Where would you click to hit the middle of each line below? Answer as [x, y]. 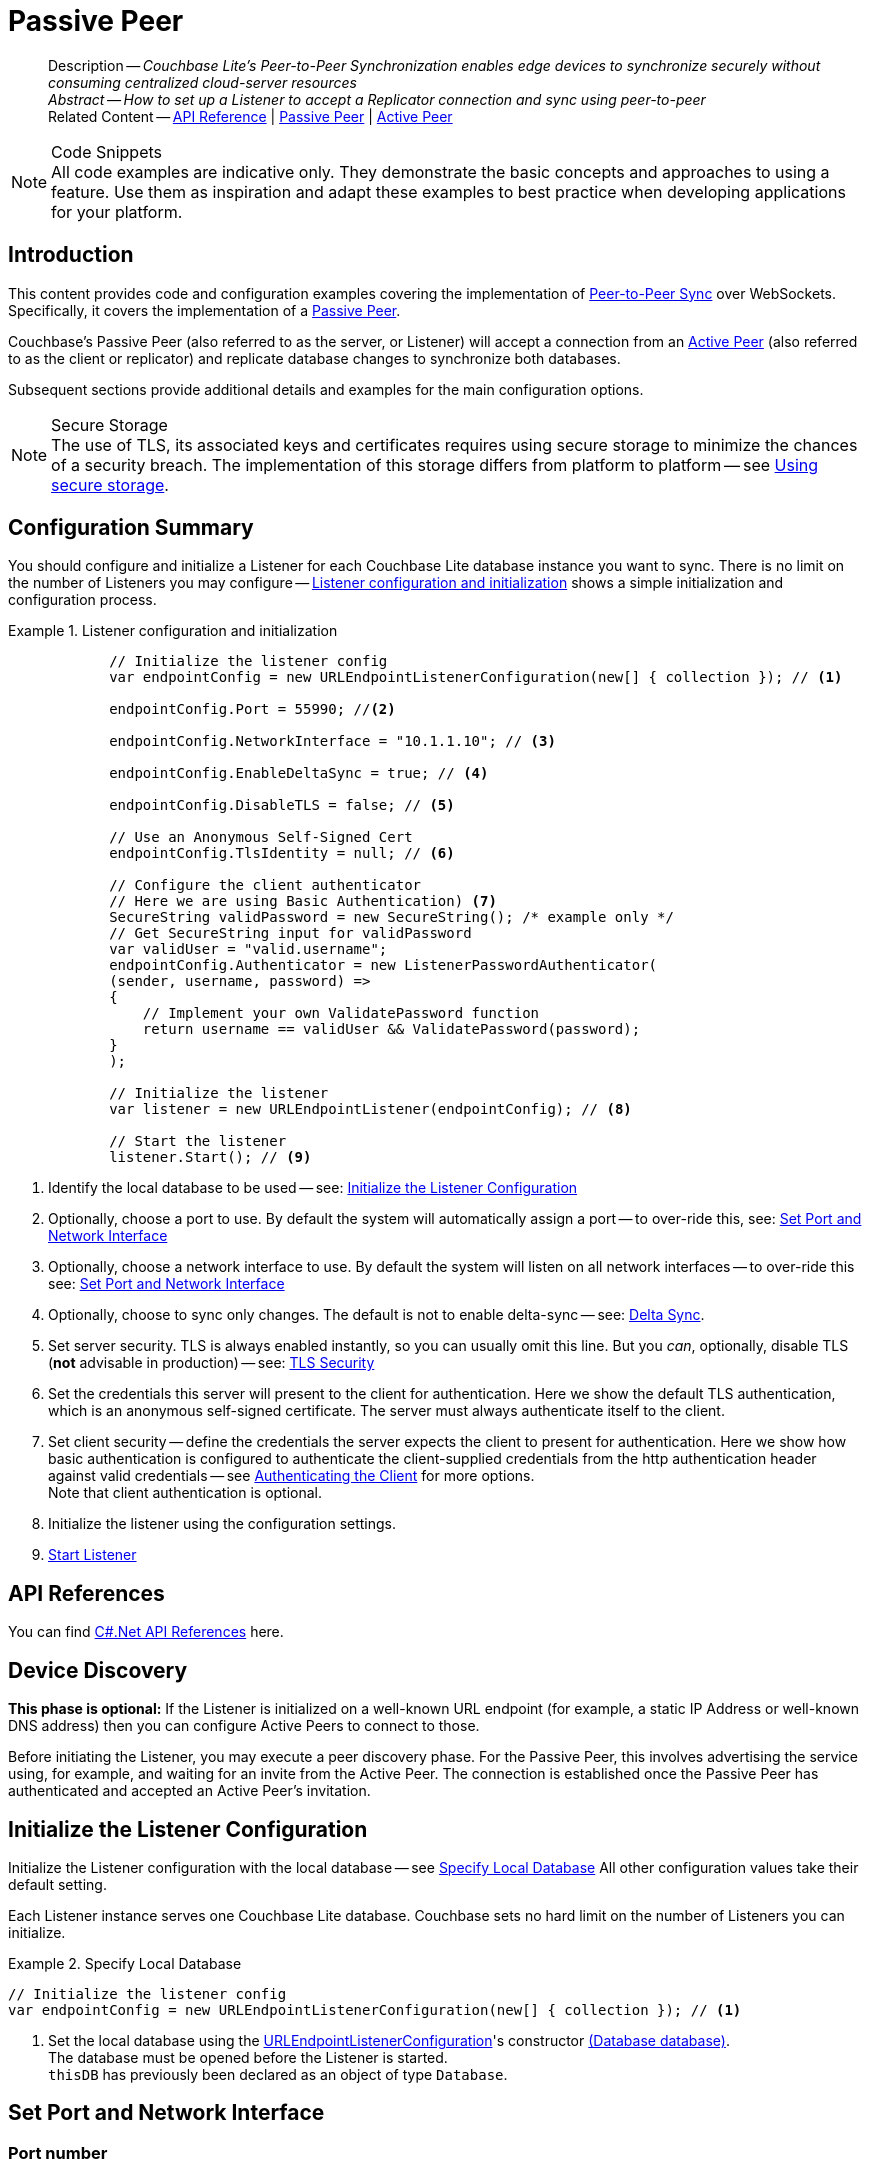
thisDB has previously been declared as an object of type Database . [278, 2074]
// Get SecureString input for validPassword [290, 933]
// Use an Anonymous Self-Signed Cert [261, 837]
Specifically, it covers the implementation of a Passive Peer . [204, 310]
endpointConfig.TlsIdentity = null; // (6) [282, 853]
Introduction [71, 255]
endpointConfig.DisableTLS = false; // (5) [282, 805]
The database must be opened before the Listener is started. [248, 2057]
